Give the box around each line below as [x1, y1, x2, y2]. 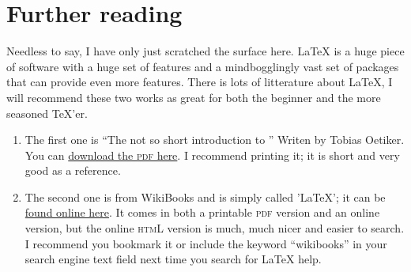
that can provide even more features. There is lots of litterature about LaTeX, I [6, 74, 393, 90]
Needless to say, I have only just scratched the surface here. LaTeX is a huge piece [6, 43, 405, 59]
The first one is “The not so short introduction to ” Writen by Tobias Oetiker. [25, 131, 405, 148]
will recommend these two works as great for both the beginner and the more [6, 89, 381, 105]
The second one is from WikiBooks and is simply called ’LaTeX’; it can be [25, 188, 386, 205]
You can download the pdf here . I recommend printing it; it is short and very [25, 146, 400, 163]
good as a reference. [25, 162, 121, 179]
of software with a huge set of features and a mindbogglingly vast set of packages [6, 58, 399, 74]
